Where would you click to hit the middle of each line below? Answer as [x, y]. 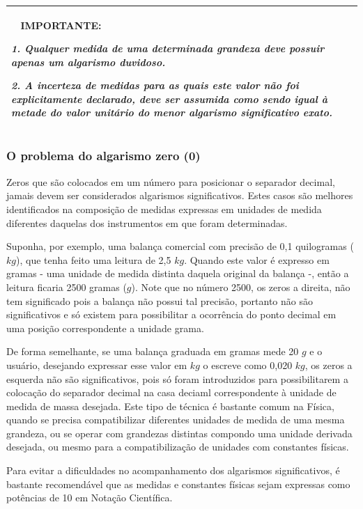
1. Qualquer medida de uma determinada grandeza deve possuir [168, 48]
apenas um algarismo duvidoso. [88, 62]
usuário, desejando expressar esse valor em [97, 365]
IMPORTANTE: [61, 25]
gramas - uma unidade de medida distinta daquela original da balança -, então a [178, 273]
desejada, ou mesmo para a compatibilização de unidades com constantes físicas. [178, 447]
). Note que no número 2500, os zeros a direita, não [241, 287]
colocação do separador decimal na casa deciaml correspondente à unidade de [171, 392]
